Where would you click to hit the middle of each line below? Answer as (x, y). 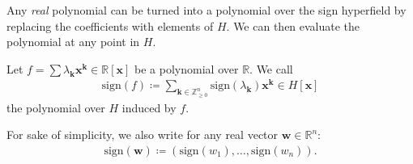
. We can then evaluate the (293, 25)
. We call (271, 68)
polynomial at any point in (73, 42)
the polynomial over (56, 107)
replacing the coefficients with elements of (110, 25)
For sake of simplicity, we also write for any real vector (143, 135)
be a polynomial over (187, 68)
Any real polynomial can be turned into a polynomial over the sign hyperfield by (206, 10)
